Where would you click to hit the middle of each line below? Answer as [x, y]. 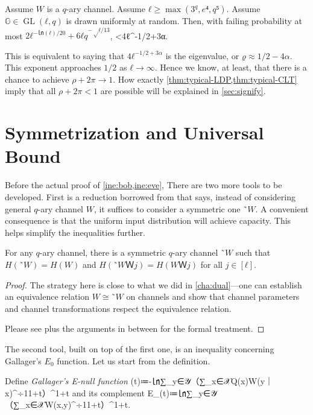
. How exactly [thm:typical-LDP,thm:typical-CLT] [205, 79]
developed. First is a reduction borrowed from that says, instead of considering [150, 196]
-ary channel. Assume [106, 8]
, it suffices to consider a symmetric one [167, 208]
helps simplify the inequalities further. [75, 232]
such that [253, 252]
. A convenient [282, 208]
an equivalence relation [47, 296]
